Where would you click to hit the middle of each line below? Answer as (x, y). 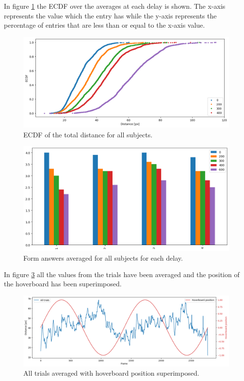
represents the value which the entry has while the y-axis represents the (110, 15)
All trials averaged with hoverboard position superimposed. (111, 373)
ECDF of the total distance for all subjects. (88, 134)
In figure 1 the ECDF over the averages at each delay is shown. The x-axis (115, 6)
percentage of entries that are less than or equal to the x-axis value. (105, 25)
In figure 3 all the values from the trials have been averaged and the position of (122, 274)
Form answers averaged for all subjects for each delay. (103, 257)
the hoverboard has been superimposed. (63, 284)
